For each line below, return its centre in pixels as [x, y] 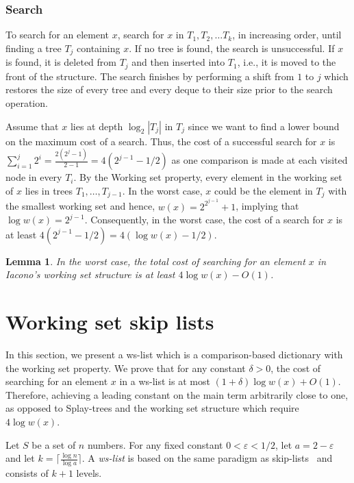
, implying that [267, 206]
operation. [27, 102]
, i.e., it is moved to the [287, 62]
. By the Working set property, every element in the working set [208, 177]
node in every [34, 177]
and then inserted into [178, 62]
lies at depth [97, 126]
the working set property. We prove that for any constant [126, 368]
